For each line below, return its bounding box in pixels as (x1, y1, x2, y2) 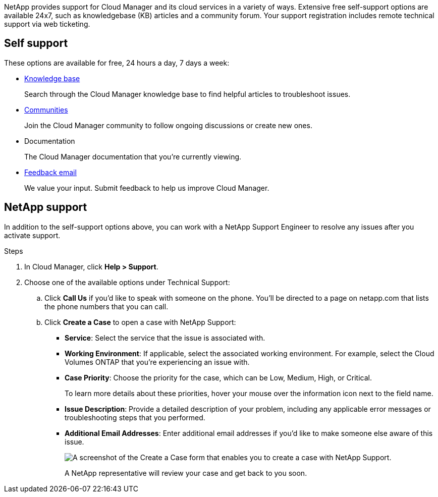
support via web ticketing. (4, 20, 90, 28)
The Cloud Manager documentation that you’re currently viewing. (24, 152, 242, 161)
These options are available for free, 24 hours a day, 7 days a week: (4, 58, 230, 67)
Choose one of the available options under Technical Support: (24, 278, 230, 287)
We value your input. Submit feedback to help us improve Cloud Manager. (24, 183, 269, 192)
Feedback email (24, 168, 77, 177)
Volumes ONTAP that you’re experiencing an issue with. (65, 357, 250, 366)
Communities (24, 105, 68, 114)
